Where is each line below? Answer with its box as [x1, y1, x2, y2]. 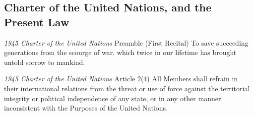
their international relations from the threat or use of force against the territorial [4, 83, 250, 93]
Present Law [4, 14, 69, 29]
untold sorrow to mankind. [4, 57, 85, 67]
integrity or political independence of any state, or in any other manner [4, 93, 221, 103]
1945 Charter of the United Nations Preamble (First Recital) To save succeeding [4, 37, 249, 48]
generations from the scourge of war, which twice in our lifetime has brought [4, 47, 237, 58]
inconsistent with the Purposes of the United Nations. [4, 103, 168, 113]
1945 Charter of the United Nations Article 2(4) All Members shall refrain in [4, 73, 238, 84]
